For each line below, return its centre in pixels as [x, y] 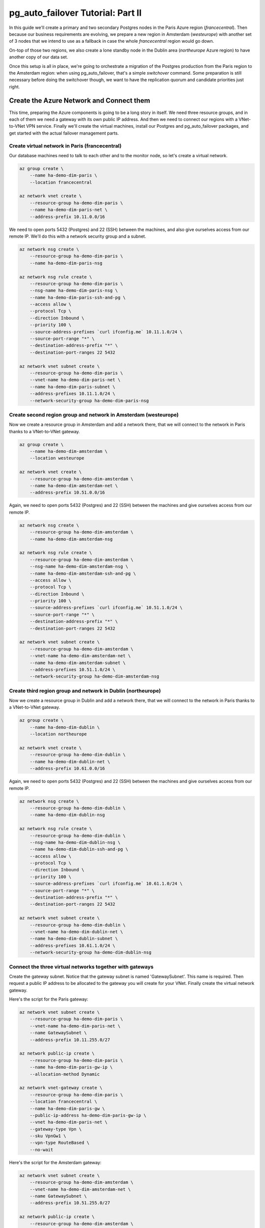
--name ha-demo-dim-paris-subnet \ [72, 387]
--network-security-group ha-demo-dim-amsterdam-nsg [94, 676]
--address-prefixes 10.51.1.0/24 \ [72, 670]
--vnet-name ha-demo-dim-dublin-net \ [76, 932]
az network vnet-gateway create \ [61, 1088]
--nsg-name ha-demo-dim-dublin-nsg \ [75, 842]
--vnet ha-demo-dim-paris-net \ [69, 1122]
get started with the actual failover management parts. [64, 133]
